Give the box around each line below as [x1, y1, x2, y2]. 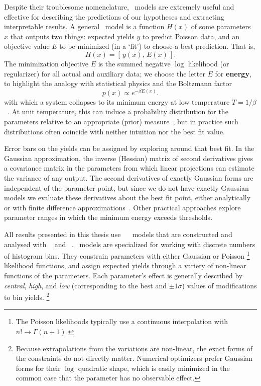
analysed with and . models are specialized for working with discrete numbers [4, 239, 255, 249]
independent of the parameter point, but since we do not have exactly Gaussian [4, 182, 249, 193]
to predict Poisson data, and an [143, 31, 239, 41]
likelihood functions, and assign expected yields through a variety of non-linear [4, 260, 246, 271]
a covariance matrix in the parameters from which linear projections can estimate [4, 163, 254, 173]
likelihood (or [188, 58, 229, 68]
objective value [4, 41, 50, 51]
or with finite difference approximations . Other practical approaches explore [4, 202, 241, 212]
